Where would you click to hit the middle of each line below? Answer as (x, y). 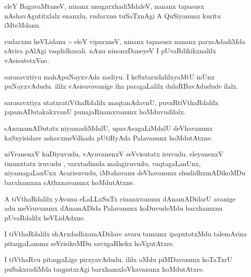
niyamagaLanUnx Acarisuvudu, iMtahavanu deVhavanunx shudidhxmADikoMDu (125, 173)
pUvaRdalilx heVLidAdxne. (45, 217)
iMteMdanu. (23, 25)
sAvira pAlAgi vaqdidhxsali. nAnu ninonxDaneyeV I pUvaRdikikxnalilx (110, 51)
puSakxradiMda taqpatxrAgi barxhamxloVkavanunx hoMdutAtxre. (104, 269)
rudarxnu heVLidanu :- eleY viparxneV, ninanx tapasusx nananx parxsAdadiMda (125, 41)
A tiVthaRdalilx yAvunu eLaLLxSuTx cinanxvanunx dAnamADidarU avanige (120, 198)
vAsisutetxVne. (27, 60)
